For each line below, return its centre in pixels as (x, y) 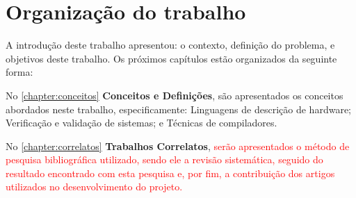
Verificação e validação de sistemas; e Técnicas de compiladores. (141, 123)
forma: (19, 72)
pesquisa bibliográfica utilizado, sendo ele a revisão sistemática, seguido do (164, 159)
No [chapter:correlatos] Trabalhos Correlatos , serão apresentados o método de (178, 146)
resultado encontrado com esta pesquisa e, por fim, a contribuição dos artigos (170, 173)
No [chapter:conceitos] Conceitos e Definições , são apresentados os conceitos (175, 95)
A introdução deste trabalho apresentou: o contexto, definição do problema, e (170, 45)
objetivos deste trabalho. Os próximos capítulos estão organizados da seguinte (171, 58)
